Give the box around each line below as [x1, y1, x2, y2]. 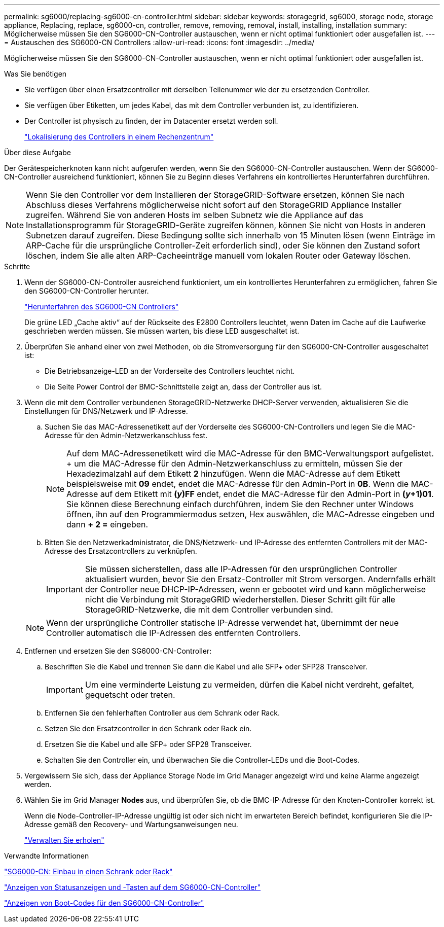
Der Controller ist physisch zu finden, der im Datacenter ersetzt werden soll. [24, 117, 278, 125]
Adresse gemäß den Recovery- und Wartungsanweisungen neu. [24, 820, 238, 829]
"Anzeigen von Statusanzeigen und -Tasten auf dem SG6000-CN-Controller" [4, 883, 261, 892]
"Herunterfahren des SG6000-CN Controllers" [24, 302, 179, 311]
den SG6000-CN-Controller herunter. [24, 287, 149, 295]
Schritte [4, 262, 30, 271]
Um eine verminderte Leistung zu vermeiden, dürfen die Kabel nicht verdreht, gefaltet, [85, 680, 415, 690]
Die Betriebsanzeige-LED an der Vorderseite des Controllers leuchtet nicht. [45, 367, 295, 375]
